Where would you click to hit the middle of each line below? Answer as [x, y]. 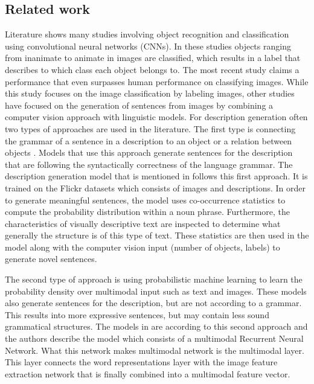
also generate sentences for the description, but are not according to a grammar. [153, 303]
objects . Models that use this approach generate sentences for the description [149, 152]
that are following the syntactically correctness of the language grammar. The [149, 164]
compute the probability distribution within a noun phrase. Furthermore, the [148, 212]
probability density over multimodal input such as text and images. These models [156, 291]
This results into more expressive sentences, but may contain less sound [137, 314]
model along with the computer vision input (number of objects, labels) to [143, 247]
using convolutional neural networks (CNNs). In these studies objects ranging [148, 46]
